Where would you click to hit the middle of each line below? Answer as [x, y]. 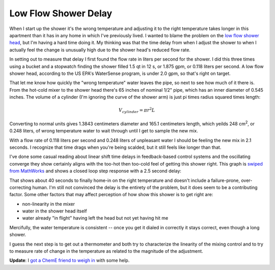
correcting [20, 187]
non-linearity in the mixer [49, 204]
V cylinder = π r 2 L [137, 111]
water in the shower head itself [54, 211]
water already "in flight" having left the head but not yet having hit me [95, 218]
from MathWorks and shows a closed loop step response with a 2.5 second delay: [95, 171]
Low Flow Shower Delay [61, 13]
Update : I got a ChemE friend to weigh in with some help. [70, 260]
